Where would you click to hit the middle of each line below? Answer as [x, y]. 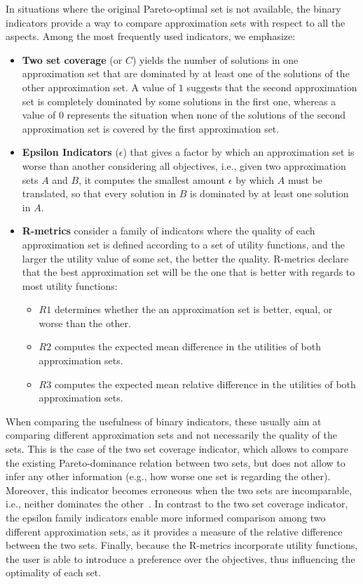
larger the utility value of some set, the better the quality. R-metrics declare [185, 258]
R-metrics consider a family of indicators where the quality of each [169, 231]
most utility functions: [70, 285]
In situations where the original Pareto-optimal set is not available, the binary [173, 8]
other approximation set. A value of [99, 87]
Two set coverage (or [72, 59]
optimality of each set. [54, 572]
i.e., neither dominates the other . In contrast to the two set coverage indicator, [177, 504]
